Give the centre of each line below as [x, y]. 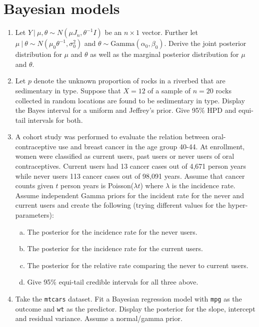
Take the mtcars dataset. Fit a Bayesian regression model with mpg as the [128, 299]
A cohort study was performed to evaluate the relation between [112, 137]
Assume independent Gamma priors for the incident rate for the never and [129, 195]
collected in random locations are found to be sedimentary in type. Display [130, 100]
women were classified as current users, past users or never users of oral [125, 156]
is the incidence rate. [203, 185]
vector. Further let [170, 32]
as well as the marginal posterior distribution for [164, 54]
